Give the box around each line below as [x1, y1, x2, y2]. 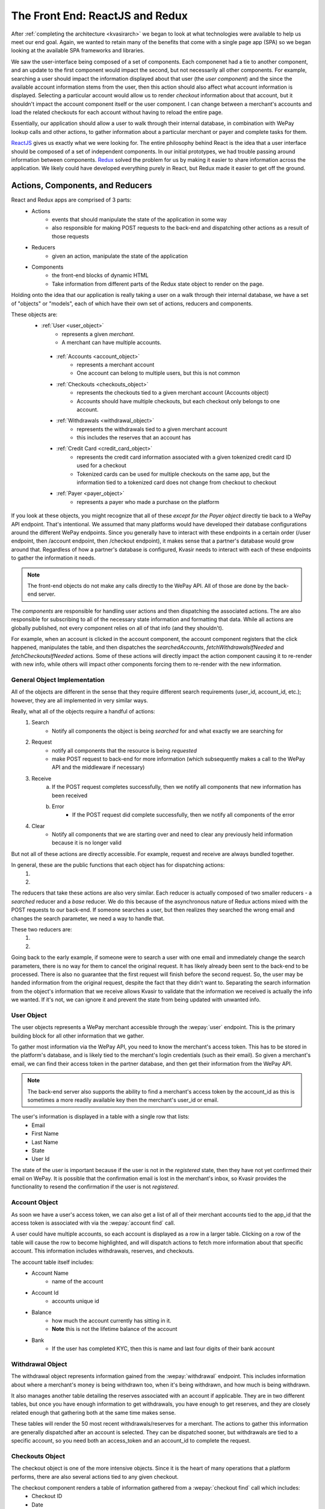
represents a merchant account [76, 361, 155, 368]
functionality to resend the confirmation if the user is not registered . [11, 1183, 179, 1190]
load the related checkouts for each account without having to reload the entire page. [11, 109, 223, 116]
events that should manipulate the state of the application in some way [52, 216, 227, 223]
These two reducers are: [11, 925, 72, 933]
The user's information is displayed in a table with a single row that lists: [11, 1113, 190, 1120]
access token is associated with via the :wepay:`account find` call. [11, 1219, 176, 1227]
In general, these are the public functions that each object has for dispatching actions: [11, 861, 225, 869]
